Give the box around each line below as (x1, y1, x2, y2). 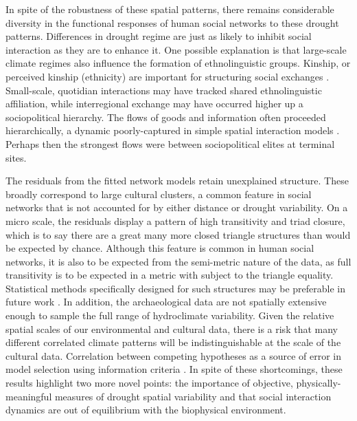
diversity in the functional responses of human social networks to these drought (5, 15, 339, 30)
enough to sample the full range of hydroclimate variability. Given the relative (5, 308, 334, 323)
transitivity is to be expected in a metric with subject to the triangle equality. (5, 268, 334, 282)
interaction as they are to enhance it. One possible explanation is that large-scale (5, 42, 347, 56)
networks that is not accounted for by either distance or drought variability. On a (5, 200, 348, 215)
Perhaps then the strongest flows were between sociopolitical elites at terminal (5, 136, 335, 151)
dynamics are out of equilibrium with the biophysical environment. (5, 402, 286, 417)
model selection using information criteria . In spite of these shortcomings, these (5, 362, 343, 376)
